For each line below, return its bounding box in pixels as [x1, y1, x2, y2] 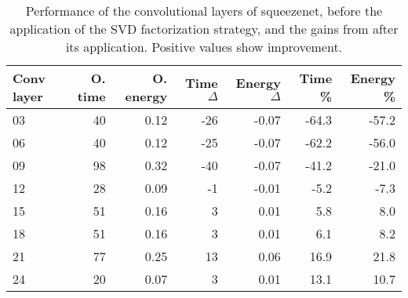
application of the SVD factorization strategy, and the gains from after [9, 20, 399, 38]
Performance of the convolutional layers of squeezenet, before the [25, 2, 383, 20]
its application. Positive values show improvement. [65, 38, 343, 56]
